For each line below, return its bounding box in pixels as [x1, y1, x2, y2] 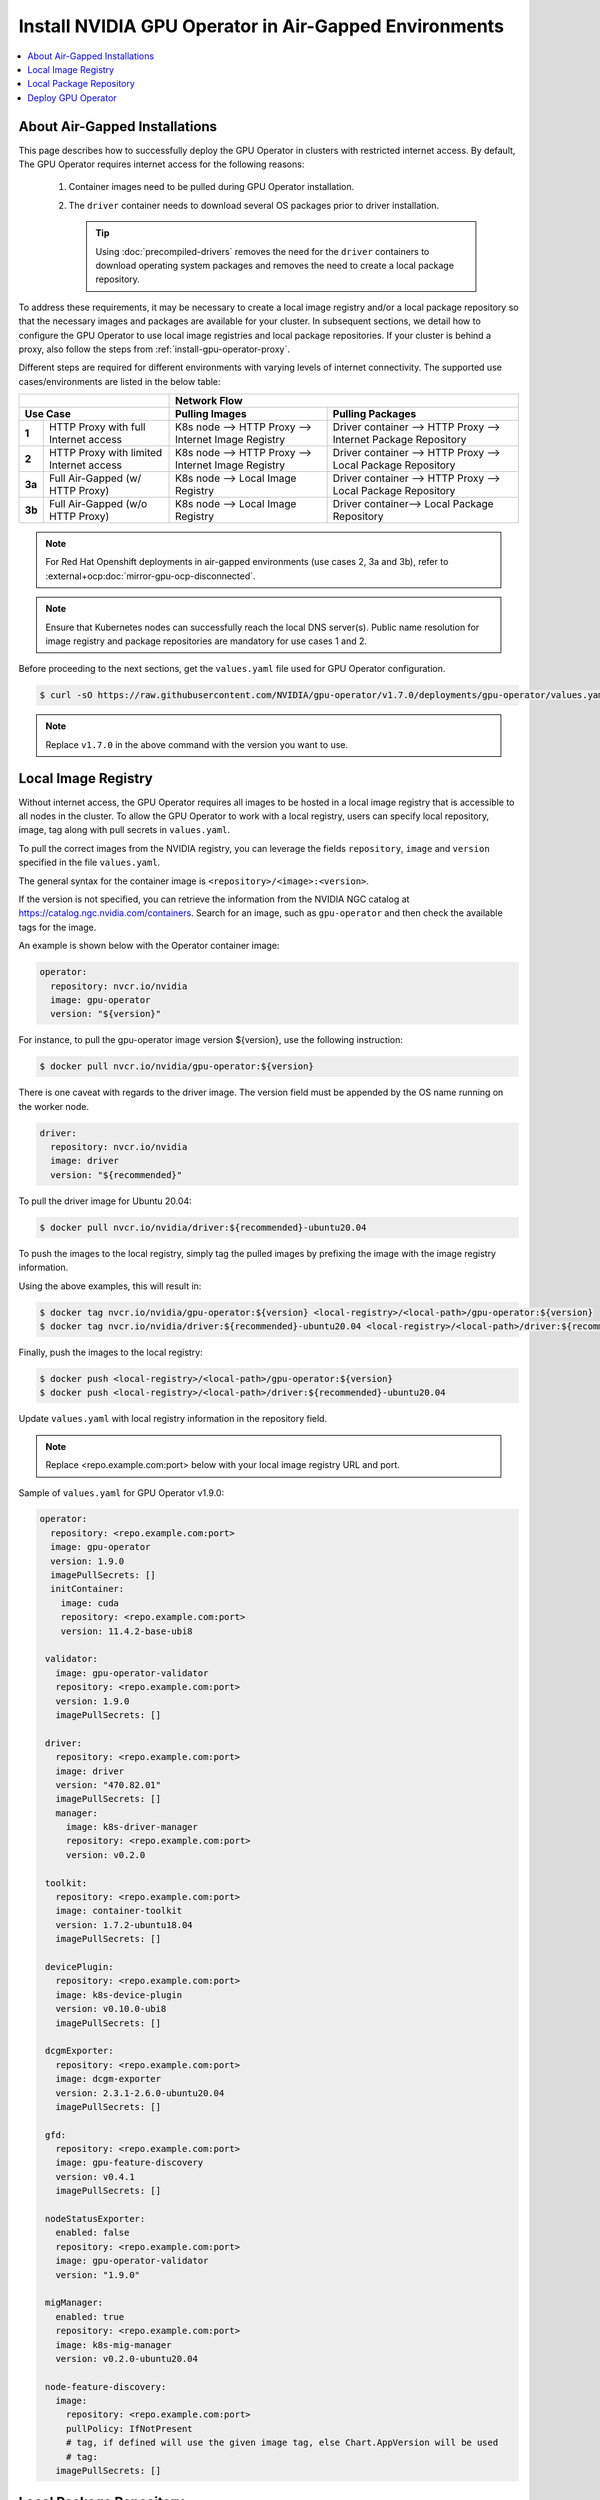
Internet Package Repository [332, 433, 467, 447]
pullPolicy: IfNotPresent [65, 2423, 194, 2434]
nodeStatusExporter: [45, 2213, 146, 2225]
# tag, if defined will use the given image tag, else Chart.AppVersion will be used [65, 2437, 499, 2449]
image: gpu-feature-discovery [55, 2157, 204, 2169]
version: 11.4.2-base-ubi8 [60, 1625, 194, 1637]
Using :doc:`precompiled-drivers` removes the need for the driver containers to [95, 245, 430, 257]
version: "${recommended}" [50, 1169, 183, 1180]
